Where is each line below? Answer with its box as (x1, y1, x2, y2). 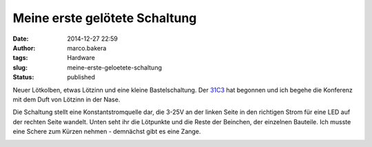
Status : (12, 73, 34, 81)
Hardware (67, 54, 96, 62)
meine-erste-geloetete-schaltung (67, 63, 162, 72)
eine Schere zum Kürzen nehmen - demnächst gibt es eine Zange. (12, 128, 201, 136)
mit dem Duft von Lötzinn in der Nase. (12, 95, 121, 104)
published (67, 73, 96, 81)
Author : (12, 43, 36, 52)
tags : (12, 54, 28, 62)
